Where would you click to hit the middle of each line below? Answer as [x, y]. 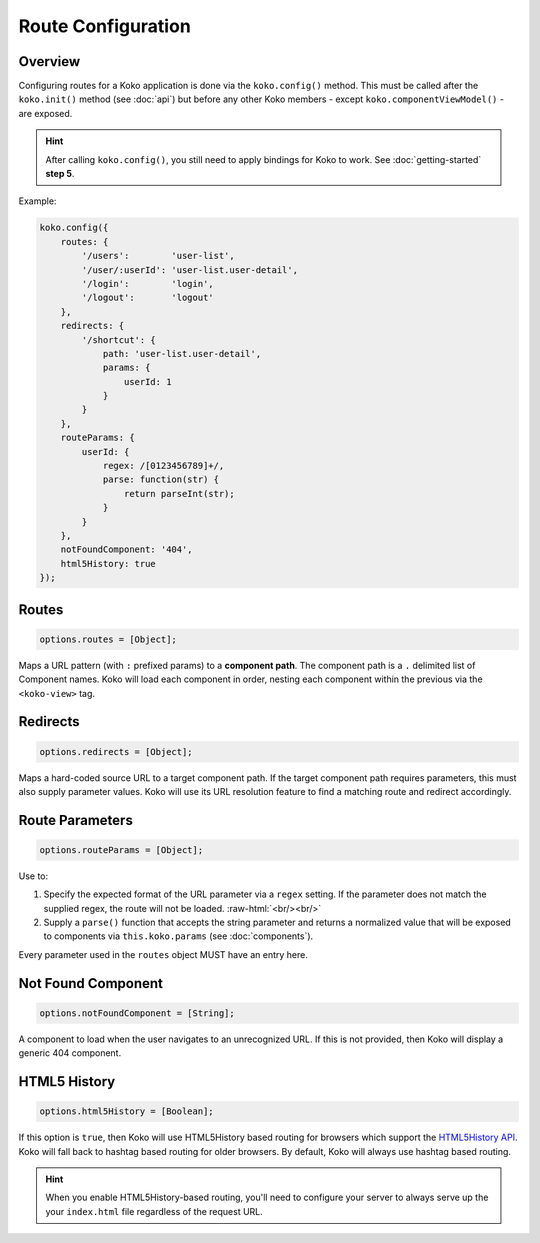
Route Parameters [76, 820]
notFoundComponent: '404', [127, 549]
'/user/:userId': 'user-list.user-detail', [190, 269]
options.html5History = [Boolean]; [126, 1111]
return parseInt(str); [179, 493]
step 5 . [60, 174]
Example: [37, 201]
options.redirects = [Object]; [116, 751]
